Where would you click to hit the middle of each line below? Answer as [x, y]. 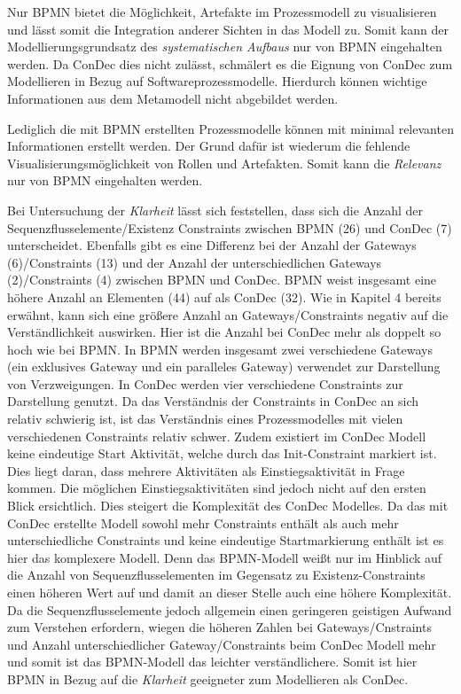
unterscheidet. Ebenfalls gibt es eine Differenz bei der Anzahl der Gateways [212, 245]
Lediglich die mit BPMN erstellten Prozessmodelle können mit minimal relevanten [230, 128]
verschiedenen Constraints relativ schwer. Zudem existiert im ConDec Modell [217, 436]
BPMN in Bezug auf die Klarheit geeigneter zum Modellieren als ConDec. [208, 678]
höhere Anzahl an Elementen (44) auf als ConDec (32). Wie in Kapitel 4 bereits [224, 296]
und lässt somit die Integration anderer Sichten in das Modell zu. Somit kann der [228, 29]
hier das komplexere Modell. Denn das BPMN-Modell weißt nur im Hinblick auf [225, 557]
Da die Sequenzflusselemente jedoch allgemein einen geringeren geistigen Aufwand [230, 609]
